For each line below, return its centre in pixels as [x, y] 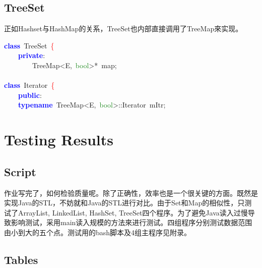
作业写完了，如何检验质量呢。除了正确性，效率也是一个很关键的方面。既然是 [131, 193]
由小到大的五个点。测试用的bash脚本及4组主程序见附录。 [98, 232]
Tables [21, 259]
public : [30, 95]
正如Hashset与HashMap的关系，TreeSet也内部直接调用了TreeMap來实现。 [123, 29]
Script [20, 171]
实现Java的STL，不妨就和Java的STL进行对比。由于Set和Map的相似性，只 [124, 203]
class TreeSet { [29, 45]
